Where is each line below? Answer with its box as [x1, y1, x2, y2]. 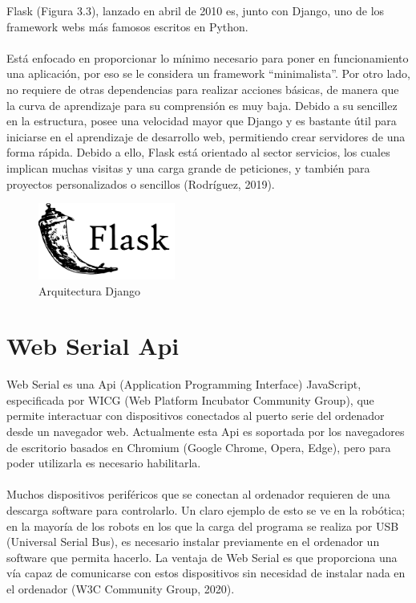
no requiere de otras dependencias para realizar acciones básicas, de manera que [6, 80, 399, 97]
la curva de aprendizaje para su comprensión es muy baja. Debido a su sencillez [6, 96, 398, 113]
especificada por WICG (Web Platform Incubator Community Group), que [6, 391, 374, 408]
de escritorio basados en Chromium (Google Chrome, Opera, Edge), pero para [6, 438, 391, 455]
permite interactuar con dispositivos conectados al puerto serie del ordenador [6, 407, 385, 424]
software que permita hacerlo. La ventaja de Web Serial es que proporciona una [6, 548, 398, 565]
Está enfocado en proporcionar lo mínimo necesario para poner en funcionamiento [6, 49, 409, 66]
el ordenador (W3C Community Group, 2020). [6, 581, 235, 597]
